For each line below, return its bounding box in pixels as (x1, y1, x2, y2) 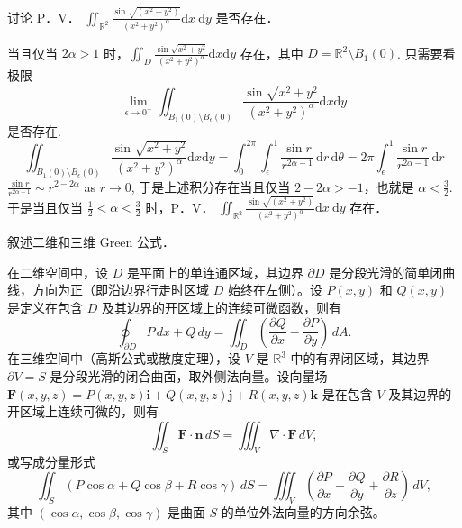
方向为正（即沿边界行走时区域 (32, 280, 209, 299)
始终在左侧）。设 (227, 280, 322, 299)
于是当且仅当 (7, 197, 83, 216)
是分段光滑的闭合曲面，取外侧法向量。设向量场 (50, 367, 328, 386)
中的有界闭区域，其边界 (290, 349, 430, 368)
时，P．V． (145, 197, 214, 216)
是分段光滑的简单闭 (329, 262, 443, 281)
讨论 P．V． (7, 7, 80, 26)
